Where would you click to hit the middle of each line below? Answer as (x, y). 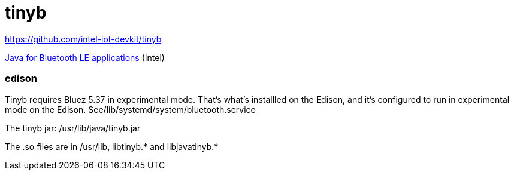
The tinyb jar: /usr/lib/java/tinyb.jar (73, 128)
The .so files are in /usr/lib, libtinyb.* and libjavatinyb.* (112, 146)
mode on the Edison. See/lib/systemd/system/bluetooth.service (130, 109)
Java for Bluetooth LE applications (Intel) (85, 57)
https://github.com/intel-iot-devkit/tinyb (83, 39)
